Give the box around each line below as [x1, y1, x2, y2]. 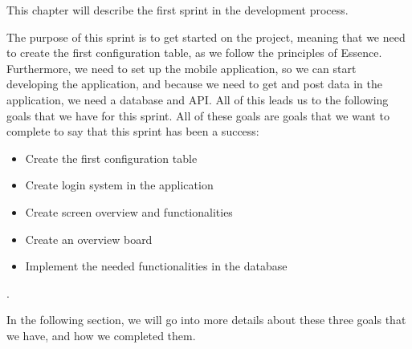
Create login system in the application [25, 177, 214, 193]
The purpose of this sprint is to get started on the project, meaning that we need [6, 28, 406, 45]
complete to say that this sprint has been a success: [6, 123, 259, 140]
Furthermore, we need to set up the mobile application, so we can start [6, 59, 357, 76]
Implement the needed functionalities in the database [25, 258, 288, 274]
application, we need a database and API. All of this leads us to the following [6, 91, 389, 108]
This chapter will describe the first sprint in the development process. [6, 2, 349, 18]
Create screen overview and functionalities [25, 203, 233, 220]
